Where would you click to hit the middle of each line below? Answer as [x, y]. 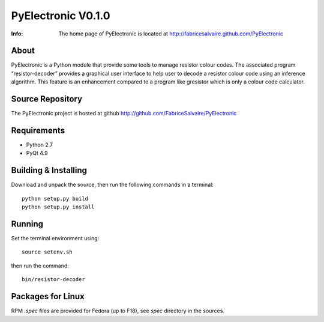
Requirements [38, 130]
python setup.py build [55, 199]
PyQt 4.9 [37, 153]
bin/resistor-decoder [53, 280]
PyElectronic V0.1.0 [61, 16]
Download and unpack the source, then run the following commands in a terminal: [112, 185]
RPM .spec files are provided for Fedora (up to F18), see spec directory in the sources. [118, 311]
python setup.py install [58, 207]
